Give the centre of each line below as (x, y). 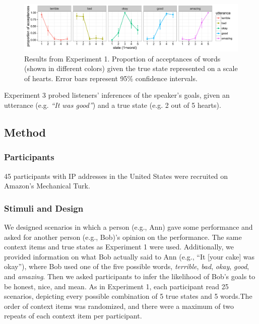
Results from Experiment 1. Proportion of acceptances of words (122, 58)
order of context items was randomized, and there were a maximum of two (119, 306)
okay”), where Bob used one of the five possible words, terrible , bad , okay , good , (127, 266)
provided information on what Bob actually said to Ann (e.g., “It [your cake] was (129, 256)
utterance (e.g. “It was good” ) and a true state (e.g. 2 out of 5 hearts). (113, 105)
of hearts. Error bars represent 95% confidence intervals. (111, 78)
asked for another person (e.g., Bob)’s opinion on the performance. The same (123, 237)
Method (25, 132)
